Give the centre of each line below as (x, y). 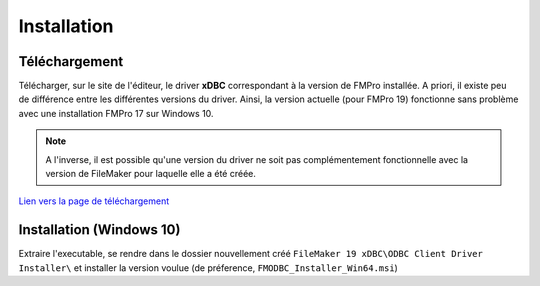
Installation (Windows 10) (99, 230)
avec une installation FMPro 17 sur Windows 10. (116, 113)
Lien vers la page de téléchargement (94, 201)
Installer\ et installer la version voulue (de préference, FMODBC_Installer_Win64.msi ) (208, 267)
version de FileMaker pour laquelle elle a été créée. (151, 174)
